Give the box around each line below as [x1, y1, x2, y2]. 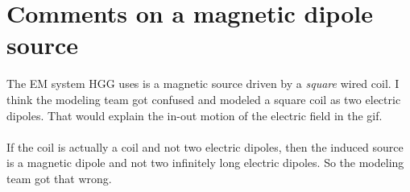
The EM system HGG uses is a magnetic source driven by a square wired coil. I [6, 75, 400, 92]
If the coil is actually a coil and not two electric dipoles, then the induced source [6, 138, 404, 155]
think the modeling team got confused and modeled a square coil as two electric [6, 90, 401, 107]
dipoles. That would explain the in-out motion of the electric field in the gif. [6, 106, 383, 123]
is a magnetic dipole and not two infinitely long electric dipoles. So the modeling [6, 154, 404, 171]
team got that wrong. [6, 169, 112, 186]
